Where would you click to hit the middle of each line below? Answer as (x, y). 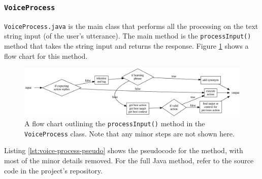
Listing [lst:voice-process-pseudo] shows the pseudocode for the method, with (124, 150)
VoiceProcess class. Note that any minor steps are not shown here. (129, 133)
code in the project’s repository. (53, 170)
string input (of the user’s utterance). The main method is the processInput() (128, 36)
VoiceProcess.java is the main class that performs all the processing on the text (131, 26)
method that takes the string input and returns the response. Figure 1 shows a (126, 46)
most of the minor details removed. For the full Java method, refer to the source (129, 160)
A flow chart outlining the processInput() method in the (115, 123)
